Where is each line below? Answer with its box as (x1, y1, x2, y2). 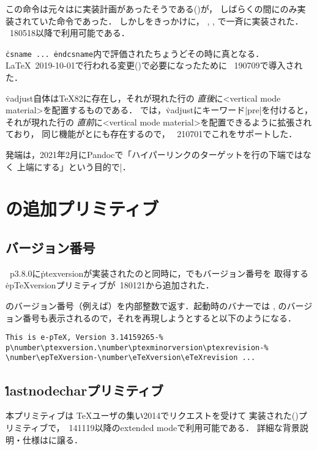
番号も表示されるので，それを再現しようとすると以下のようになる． (22, 311, 297, 324)
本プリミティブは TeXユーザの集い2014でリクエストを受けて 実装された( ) (6, 409, 299, 422)
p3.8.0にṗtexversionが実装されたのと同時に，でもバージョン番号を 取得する (9, 266, 308, 279)
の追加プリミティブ (6, 196, 159, 221)
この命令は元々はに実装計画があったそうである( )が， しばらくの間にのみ (6, 2, 297, 15)
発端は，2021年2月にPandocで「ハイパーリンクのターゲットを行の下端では (6, 148, 303, 160)
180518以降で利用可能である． (9, 26, 130, 39)
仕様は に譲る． (22, 433, 83, 446)
